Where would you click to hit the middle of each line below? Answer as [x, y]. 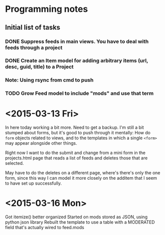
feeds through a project [34, 47]
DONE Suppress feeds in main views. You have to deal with [77, 41]
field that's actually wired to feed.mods [45, 228]
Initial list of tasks [33, 27]
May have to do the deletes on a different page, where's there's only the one [83, 173]
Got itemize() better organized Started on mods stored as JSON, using [76, 217]
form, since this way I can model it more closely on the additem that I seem [81, 178]
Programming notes [47, 9]
